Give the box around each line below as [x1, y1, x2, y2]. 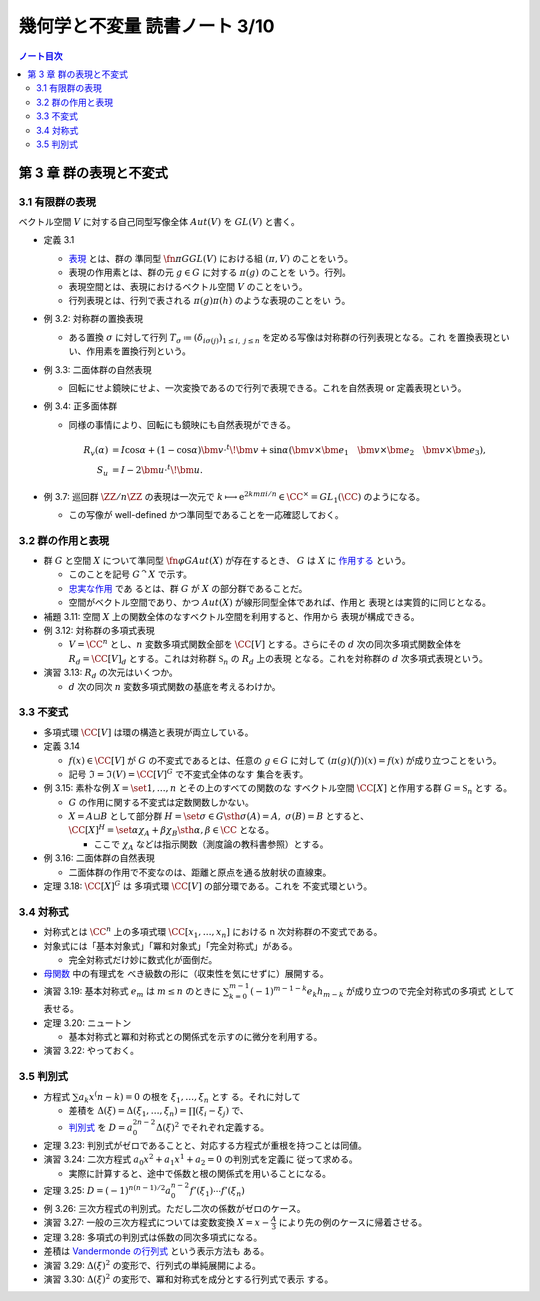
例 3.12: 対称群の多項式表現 [43, 625, 155, 637]
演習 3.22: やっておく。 [43, 1045, 140, 1057]
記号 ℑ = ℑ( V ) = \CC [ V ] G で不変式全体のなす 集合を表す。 [68, 767, 309, 780]
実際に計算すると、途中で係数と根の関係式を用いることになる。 [68, 1167, 332, 1179]
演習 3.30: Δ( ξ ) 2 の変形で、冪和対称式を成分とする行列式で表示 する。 [43, 1272, 334, 1285]
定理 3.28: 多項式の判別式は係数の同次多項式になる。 [43, 1231, 263, 1243]
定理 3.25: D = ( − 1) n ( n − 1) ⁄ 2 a [43, 1183, 172, 1196]
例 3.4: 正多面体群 [43, 400, 118, 412]
